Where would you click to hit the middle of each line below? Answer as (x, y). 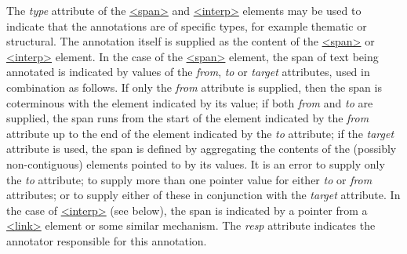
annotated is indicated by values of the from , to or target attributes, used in (188, 72)
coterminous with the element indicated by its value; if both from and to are (190, 102)
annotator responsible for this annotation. (107, 240)
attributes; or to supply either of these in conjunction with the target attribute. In (203, 195)
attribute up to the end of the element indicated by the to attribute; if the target (200, 133)
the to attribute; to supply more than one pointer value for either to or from (189, 179)
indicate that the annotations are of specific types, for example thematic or (187, 25)
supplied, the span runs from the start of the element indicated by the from (188, 118)
